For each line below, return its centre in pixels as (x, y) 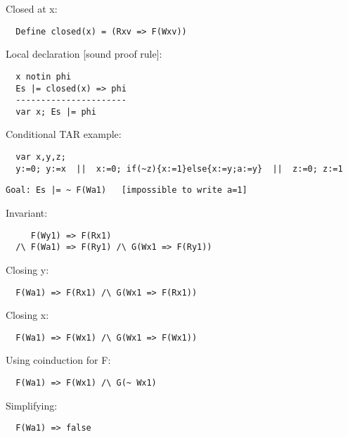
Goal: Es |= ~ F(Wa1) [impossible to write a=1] (127, 190)
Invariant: (27, 213)
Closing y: (27, 269)
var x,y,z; (41, 157)
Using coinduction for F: (58, 360)
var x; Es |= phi (56, 112)
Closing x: (27, 315)
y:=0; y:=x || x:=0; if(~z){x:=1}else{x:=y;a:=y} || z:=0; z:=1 (179, 169)
